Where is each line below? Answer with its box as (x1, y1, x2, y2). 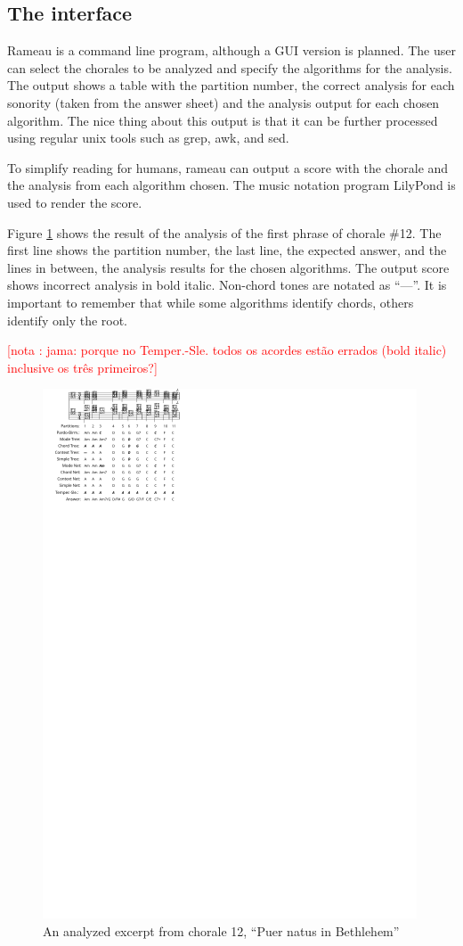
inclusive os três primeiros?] (7, 358, 158, 376)
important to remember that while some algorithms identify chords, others (7, 292, 414, 311)
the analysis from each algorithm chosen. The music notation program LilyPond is (7, 176, 456, 194)
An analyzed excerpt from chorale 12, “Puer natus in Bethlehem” (43, 921, 400, 940)
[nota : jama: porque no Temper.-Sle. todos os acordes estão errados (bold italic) (7, 341, 447, 359)
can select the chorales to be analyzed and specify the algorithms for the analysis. (7, 58, 452, 77)
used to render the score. (7, 193, 142, 211)
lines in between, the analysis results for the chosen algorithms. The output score (7, 258, 450, 276)
